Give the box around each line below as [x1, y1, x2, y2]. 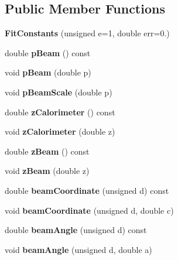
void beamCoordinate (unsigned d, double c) [5, 204, 174, 216]
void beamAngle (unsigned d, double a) [5, 243, 152, 255]
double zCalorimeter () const [5, 105, 115, 118]
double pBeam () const [5, 46, 91, 59]
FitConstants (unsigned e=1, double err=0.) [5, 27, 170, 39]
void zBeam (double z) [5, 165, 90, 177]
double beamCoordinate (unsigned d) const [5, 184, 169, 196]
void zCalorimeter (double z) [5, 125, 115, 138]
